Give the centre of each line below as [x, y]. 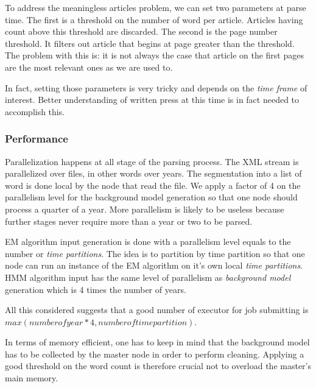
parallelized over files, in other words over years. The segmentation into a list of [153, 173]
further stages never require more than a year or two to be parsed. [129, 221]
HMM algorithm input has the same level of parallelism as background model [148, 277]
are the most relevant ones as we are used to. [89, 67]
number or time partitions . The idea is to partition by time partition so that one [155, 253]
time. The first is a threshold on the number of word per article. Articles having [154, 19]
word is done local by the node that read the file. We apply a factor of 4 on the [153, 185]
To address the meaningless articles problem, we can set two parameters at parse [156, 7]
